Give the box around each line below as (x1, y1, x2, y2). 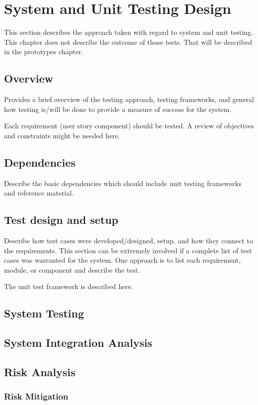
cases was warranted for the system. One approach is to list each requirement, (4, 255, 241, 265)
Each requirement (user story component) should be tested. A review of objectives (4, 120, 254, 131)
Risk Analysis (4, 364, 75, 379)
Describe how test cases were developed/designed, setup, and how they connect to (4, 235, 253, 246)
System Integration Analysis (4, 335, 152, 350)
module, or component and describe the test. (4, 264, 140, 275)
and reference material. (4, 188, 74, 198)
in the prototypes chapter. (4, 46, 83, 57)
